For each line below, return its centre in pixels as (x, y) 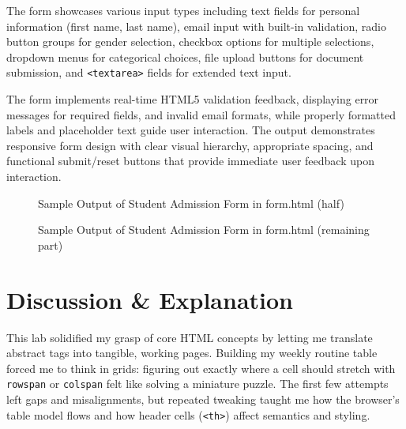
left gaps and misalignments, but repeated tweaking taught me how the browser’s (203, 399)
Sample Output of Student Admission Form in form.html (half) (191, 203)
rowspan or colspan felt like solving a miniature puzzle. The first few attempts (197, 384)
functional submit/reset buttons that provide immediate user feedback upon (190, 161)
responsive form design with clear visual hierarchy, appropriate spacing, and (190, 145)
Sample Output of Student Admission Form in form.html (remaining (204, 230)
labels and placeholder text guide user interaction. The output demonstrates (191, 130)
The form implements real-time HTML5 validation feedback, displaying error (193, 99)
